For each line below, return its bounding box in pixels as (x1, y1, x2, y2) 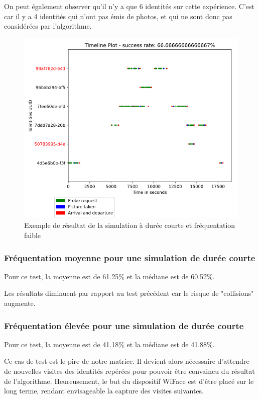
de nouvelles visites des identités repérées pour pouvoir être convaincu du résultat (4, 366, 255, 376)
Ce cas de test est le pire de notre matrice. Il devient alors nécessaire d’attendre (4, 356, 249, 366)
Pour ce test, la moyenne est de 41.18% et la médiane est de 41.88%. (4, 339, 215, 349)
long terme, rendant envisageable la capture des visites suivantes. (4, 385, 204, 396)
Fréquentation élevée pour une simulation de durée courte (4, 319, 244, 332)
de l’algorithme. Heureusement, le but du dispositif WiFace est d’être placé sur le (4, 375, 254, 386)
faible (24, 230, 41, 240)
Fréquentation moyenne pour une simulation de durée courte (4, 251, 255, 264)
